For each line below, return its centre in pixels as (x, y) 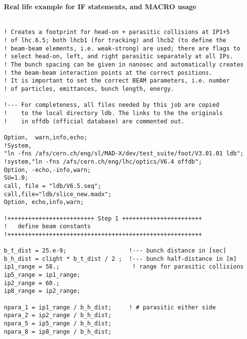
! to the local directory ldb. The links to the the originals (114, 113)
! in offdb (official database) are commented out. (94, 121)
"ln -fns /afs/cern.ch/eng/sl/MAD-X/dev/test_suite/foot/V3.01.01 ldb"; (124, 154)
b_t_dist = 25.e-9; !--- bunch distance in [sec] (115, 251)
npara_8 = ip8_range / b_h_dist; (58, 331)
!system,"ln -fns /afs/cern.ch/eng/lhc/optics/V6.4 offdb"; (103, 161)
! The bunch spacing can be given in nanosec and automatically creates (124, 65)
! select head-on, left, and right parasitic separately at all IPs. (119, 57)
